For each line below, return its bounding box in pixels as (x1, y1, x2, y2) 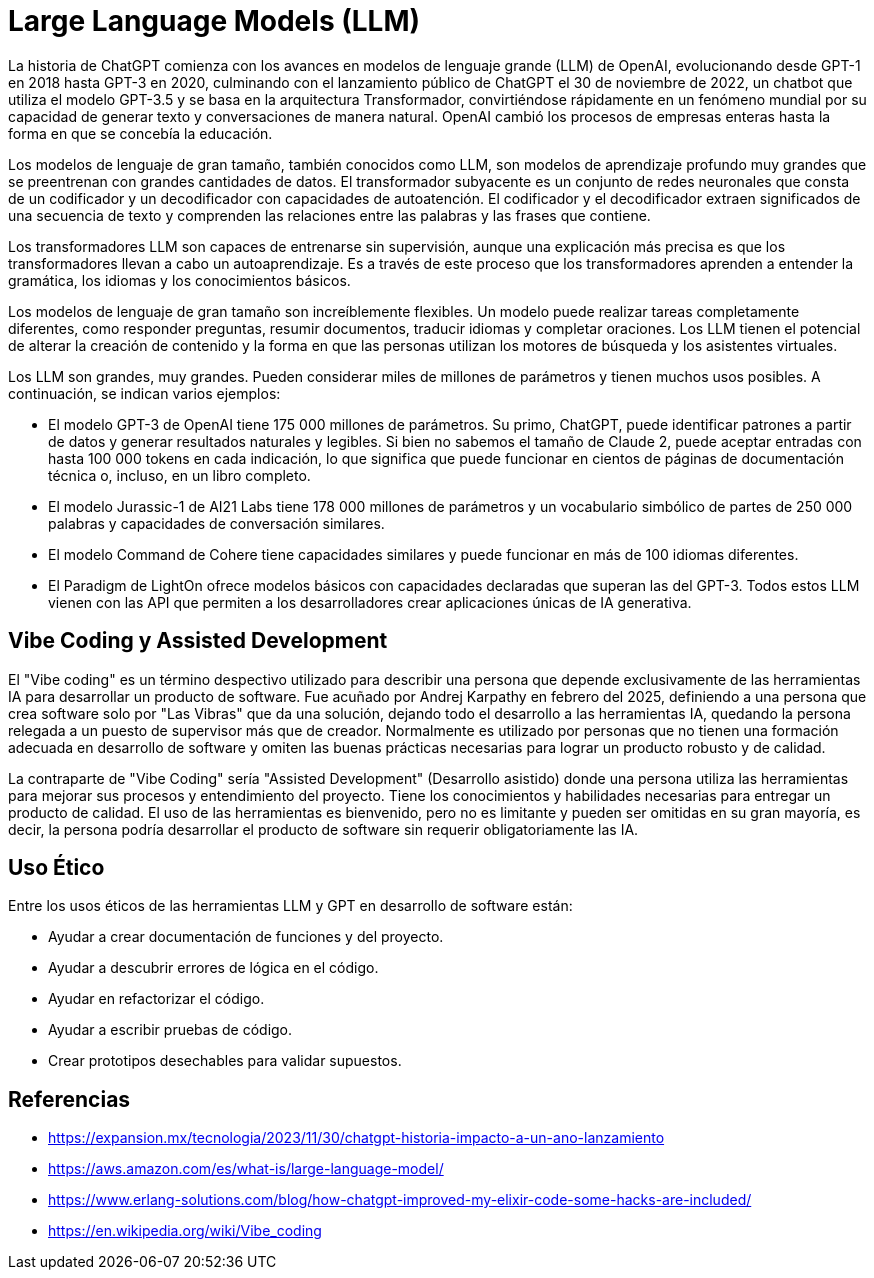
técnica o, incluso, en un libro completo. (48, 466, 311, 484)
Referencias (8, 1086, 131, 1112)
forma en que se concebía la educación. (8, 124, 273, 142)
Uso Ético (8, 855, 105, 881)
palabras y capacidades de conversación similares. (48, 514, 385, 532)
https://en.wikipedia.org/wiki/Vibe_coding (48, 1222, 322, 1240)
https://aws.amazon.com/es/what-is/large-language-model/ (48, 1160, 444, 1178)
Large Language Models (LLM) (8, 4, 421, 38)
